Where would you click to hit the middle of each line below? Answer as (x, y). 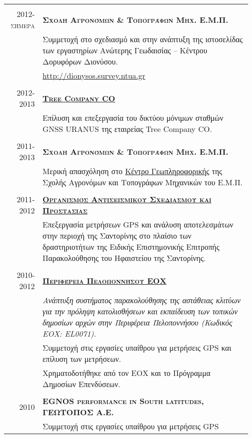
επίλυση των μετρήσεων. (82, 359)
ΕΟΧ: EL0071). (69, 333)
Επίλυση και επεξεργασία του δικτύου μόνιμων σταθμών (133, 118)
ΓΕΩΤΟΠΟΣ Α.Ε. (78, 412)
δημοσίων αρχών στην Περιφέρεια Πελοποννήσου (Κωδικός (137, 322)
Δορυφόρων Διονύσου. (80, 61)
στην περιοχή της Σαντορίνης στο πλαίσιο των (117, 235)
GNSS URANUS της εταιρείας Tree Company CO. (127, 129)
